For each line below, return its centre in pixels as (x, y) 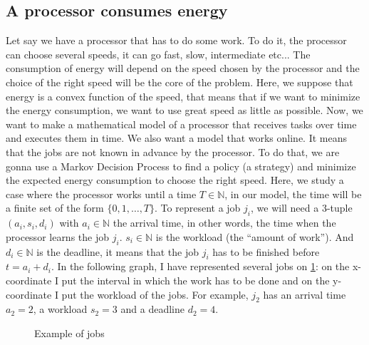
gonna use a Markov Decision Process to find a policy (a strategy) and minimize (181, 166)
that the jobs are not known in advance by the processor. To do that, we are (173, 151)
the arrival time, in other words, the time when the (224, 223)
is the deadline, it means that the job (118, 251)
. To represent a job (198, 208)
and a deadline (152, 309)
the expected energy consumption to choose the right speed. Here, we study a (175, 180)
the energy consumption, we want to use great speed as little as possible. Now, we (184, 110)
